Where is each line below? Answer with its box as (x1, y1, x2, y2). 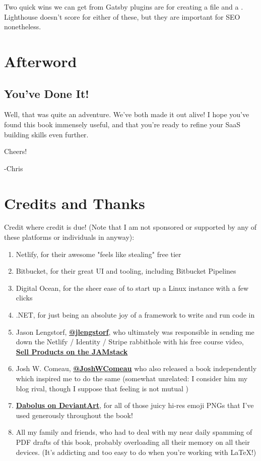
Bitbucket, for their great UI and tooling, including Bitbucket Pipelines (16, 266, 236, 276)
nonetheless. (4, 21, 41, 32)
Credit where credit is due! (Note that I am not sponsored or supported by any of (4, 222, 257, 232)
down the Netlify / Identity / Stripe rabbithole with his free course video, (16, 336, 244, 347)
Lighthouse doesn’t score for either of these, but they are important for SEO (4, 11, 240, 22)
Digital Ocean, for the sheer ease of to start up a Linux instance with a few (16, 282, 249, 293)
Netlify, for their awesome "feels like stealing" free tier (16, 248, 181, 259)
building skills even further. (4, 129, 89, 139)
